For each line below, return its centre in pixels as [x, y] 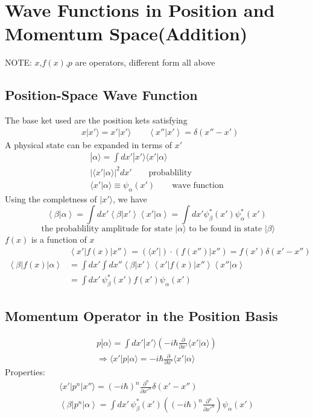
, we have [130, 198]
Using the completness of [51, 198]
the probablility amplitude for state [107, 229]
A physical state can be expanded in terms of [89, 144]
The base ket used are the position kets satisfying [96, 120]
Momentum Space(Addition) [126, 33]
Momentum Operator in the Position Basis [141, 315]
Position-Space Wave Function [101, 95]
